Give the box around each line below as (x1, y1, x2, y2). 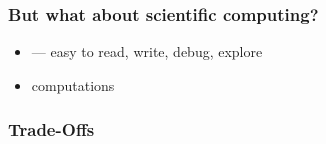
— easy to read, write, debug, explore (31, 41, 263, 62)
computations (31, 74, 115, 95)
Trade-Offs (8, 117, 95, 142)
